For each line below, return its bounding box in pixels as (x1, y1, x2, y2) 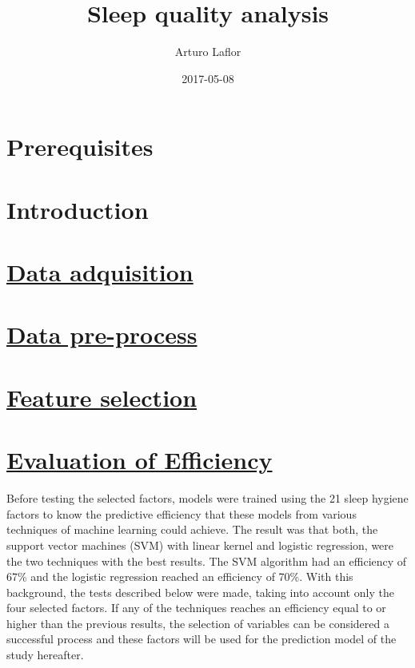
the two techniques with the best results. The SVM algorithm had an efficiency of (6, 552, 407, 569)
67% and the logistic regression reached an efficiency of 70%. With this (6, 568, 353, 585)
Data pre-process (6, 318, 198, 351)
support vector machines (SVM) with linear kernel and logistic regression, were (6, 536, 394, 553)
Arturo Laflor (174, 43, 241, 60)
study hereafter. (6, 646, 84, 663)
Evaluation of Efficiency (6, 443, 273, 476)
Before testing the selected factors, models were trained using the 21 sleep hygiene (6, 490, 409, 507)
